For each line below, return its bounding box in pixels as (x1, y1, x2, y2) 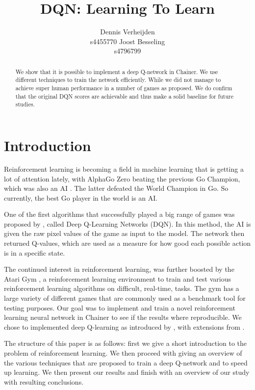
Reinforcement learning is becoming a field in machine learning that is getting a (4, 163, 244, 174)
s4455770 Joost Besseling (90, 36, 165, 46)
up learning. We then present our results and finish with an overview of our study (4, 367, 250, 377)
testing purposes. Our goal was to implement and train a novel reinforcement (4, 302, 235, 312)
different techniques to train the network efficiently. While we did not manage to (15, 76, 221, 84)
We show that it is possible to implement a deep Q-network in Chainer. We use (15, 67, 218, 76)
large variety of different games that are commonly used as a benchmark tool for (4, 293, 246, 303)
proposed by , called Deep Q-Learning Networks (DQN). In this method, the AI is (4, 218, 251, 229)
